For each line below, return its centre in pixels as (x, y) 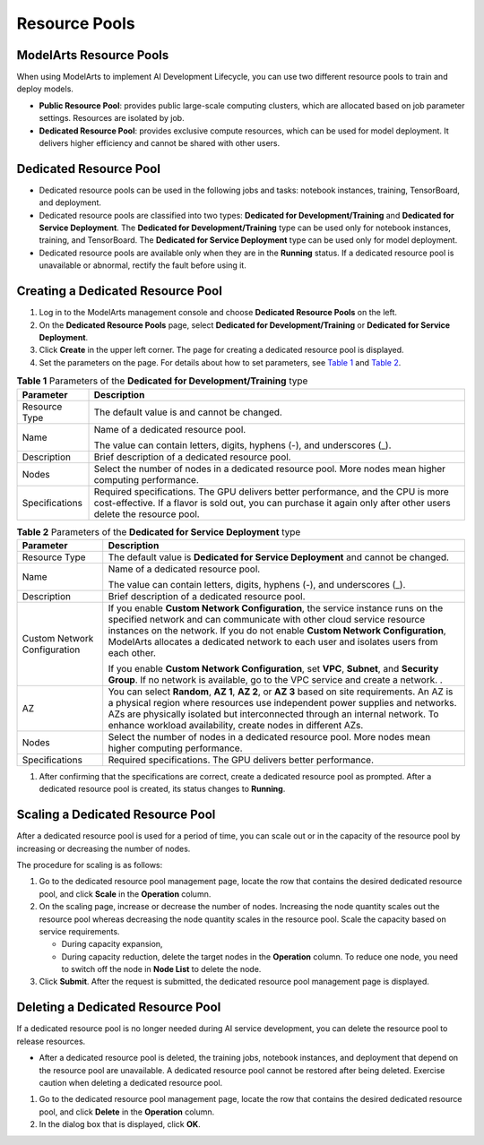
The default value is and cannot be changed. (188, 412)
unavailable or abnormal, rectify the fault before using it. (143, 265)
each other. (132, 652)
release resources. (51, 1041)
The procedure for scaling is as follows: (90, 865)
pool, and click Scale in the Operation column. (125, 894)
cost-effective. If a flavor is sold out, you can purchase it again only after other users (272, 503)
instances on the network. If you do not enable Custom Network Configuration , (277, 630)
